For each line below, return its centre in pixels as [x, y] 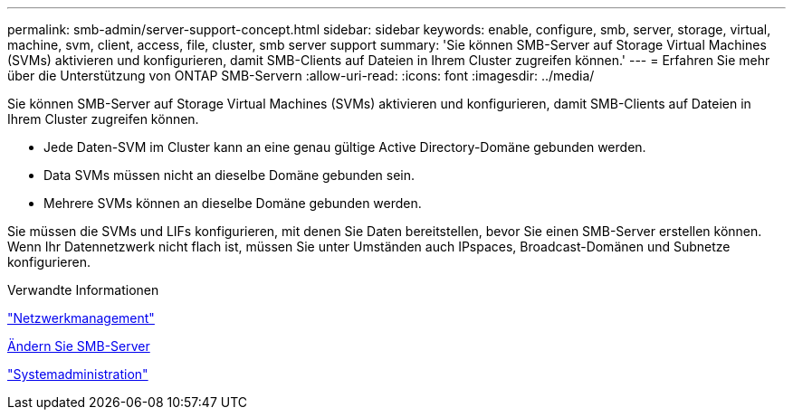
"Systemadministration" [78, 374]
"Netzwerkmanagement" [81, 318]
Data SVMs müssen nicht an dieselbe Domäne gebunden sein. [229, 175]
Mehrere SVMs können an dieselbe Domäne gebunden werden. [233, 203]
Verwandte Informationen [83, 290]
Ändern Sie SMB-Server [79, 346]
